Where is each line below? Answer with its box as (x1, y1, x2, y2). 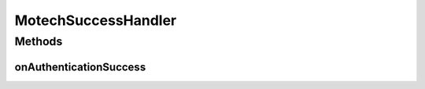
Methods (14, 34, 63, 48)
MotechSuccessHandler (14, 12, 177, 29)
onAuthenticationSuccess (14, 60, 146, 73)
